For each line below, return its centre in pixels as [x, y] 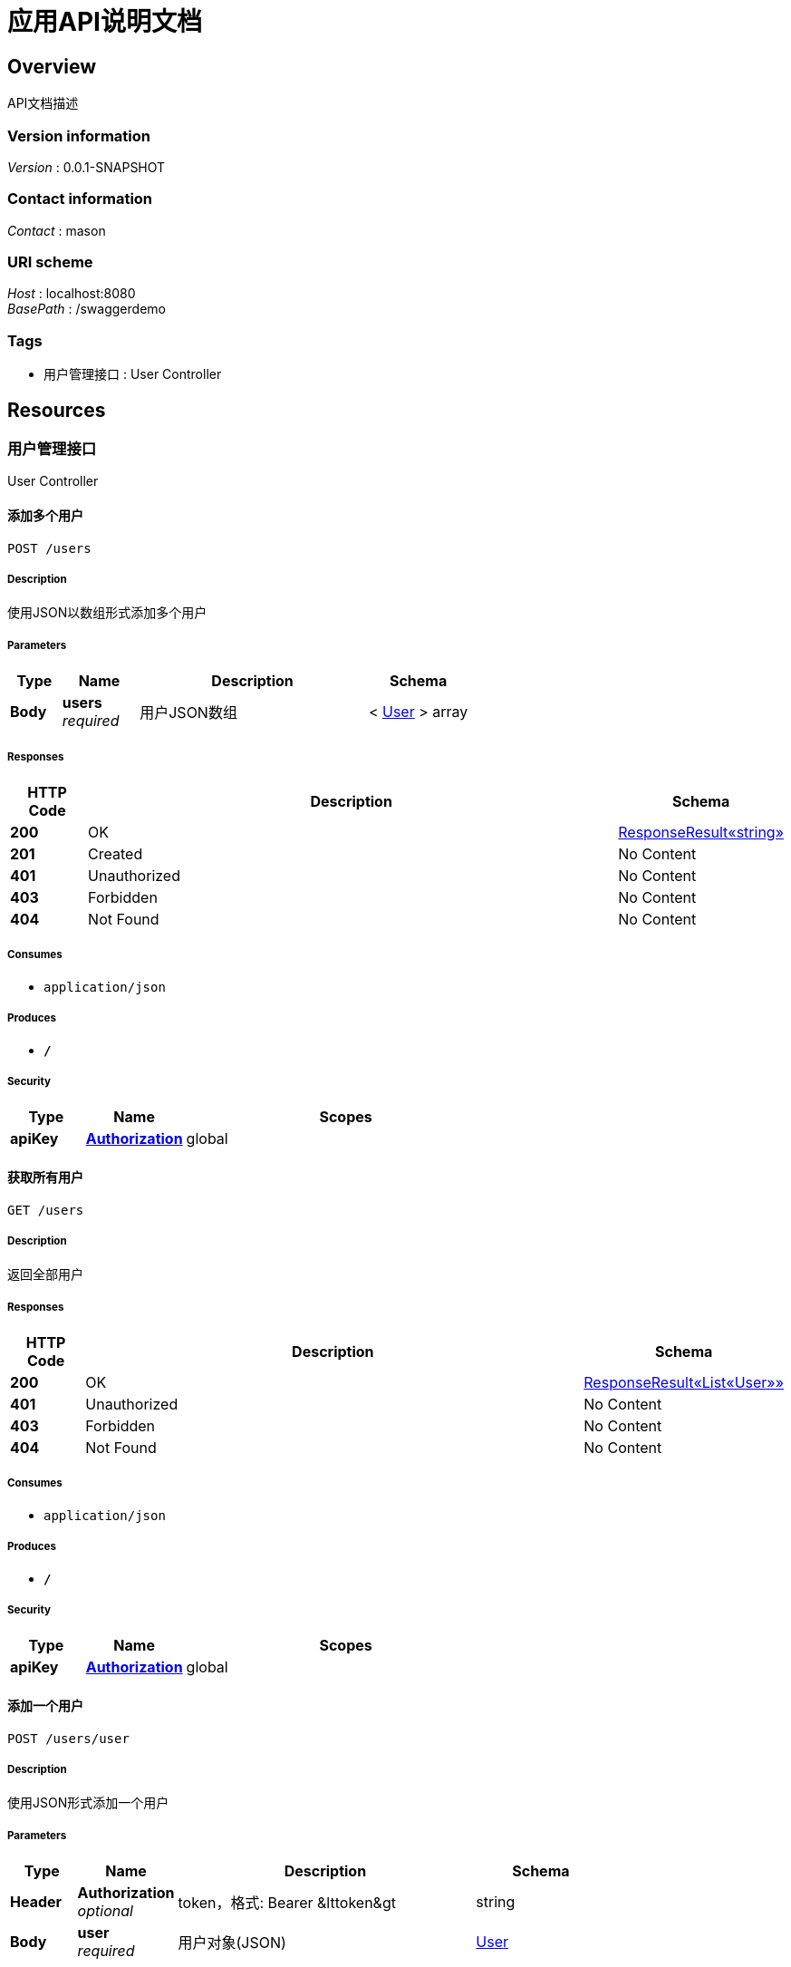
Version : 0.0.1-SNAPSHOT [87, 167]
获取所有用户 [45, 1177]
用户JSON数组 [188, 713]
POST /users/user [68, 1738]
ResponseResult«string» [701, 832]
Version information [79, 136]
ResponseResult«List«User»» [684, 1383]
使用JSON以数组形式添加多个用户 [107, 613]
